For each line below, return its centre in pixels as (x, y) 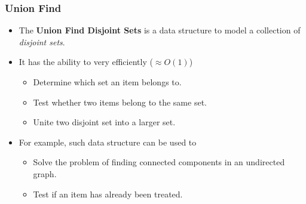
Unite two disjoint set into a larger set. (104, 122)
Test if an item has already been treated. (108, 194)
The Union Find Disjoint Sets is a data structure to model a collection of (160, 30)
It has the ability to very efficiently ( (86, 62)
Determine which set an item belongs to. (107, 82)
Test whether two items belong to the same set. (120, 102)
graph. (45, 173)
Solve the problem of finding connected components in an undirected (159, 162)
